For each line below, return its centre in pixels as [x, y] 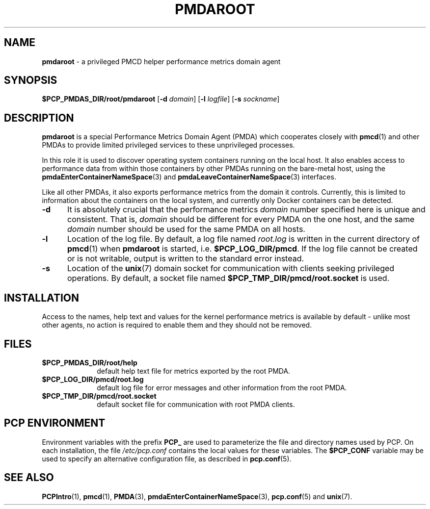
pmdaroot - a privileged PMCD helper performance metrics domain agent [161, 61]
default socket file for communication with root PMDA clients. [196, 404]
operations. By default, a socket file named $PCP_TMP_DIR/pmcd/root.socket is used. [228, 278]
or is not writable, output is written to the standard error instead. [186, 259]
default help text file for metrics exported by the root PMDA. [194, 371]
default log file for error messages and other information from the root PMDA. [222, 387]
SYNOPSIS [31, 80]
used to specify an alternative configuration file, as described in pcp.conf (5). [167, 458]
